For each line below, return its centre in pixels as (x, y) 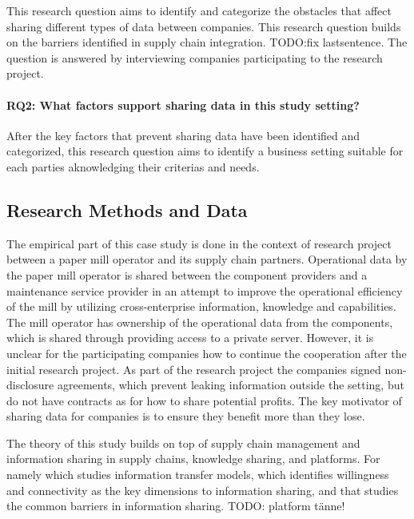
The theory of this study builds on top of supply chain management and (183, 443)
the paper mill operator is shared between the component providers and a (187, 274)
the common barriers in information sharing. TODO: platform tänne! (176, 506)
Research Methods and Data (127, 209)
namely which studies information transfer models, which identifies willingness (198, 475)
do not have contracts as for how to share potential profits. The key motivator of (204, 400)
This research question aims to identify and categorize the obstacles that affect (199, 10)
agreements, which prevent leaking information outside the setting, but (231, 385)
